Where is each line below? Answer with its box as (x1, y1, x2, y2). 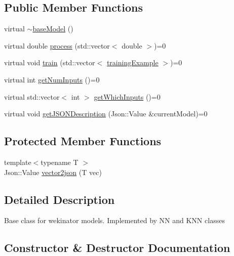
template (4, 156, 31, 167)
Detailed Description (4, 191, 115, 207)
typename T (41, 156, 79, 167)
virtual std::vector (4, 91, 60, 102)
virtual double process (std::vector (4, 40, 110, 51)
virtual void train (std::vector (4, 57, 95, 68)
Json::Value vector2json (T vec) (4, 166, 102, 177)
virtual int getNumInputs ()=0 (4, 74, 100, 84)
